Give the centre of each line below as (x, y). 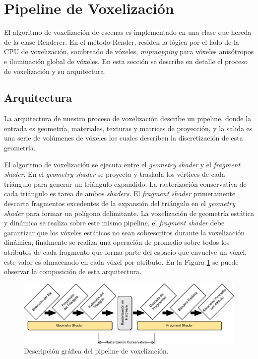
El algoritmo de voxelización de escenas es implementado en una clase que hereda (128, 32)
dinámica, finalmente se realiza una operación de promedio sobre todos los (117, 242)
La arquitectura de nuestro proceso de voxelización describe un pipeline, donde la (128, 118)
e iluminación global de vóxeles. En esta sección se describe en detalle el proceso (126, 61)
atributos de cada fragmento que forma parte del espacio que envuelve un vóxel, (126, 252)
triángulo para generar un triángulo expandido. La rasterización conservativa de (125, 183)
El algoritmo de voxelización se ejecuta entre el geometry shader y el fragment (122, 164)
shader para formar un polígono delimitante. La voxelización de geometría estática (129, 213)
